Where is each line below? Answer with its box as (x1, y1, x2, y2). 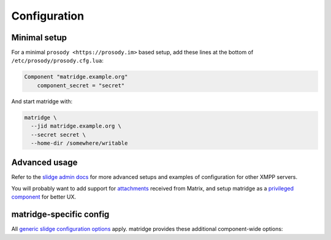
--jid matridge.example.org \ (31, 123, 122, 129)
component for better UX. (11, 193, 77, 201)
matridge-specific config (11, 209, 110, 220)
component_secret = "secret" (37, 82, 125, 89)
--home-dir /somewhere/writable (31, 139, 128, 147)
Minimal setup (11, 32, 67, 43)
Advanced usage (11, 158, 78, 168)
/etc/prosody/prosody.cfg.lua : (11, 57, 104, 64)
